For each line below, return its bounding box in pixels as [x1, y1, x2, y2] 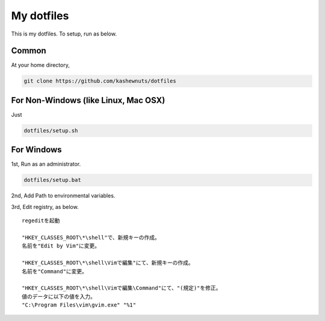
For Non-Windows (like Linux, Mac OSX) [11, 95, 166, 105]
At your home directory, [11, 61, 70, 69]
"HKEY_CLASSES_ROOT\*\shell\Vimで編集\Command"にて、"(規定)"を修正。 [22, 285, 221, 291]
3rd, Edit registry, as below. [11, 203, 79, 210]
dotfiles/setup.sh [23, 127, 78, 134]
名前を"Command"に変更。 [22, 268, 87, 275]
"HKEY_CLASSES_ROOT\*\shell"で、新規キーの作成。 [22, 234, 161, 241]
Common [11, 46, 46, 56]
